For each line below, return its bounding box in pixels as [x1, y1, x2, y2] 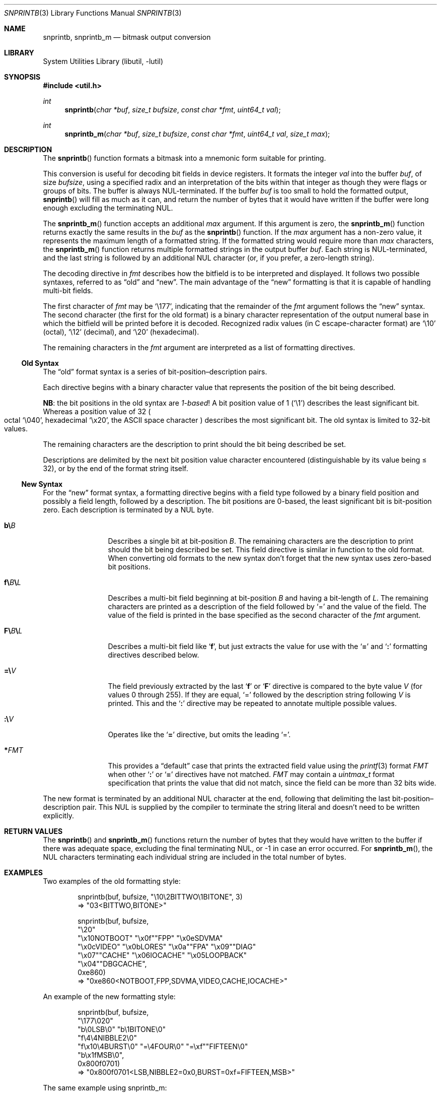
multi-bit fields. [43, 286, 93, 295]
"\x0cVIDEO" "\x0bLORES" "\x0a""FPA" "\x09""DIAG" [78, 942, 256, 951]
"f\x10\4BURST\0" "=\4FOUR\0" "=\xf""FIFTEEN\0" [78, 1042, 248, 1051]
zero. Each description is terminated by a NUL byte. [43, 505, 214, 514]
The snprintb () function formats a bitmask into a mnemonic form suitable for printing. [43, 154, 326, 162]
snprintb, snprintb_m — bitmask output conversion [43, 33, 211, 41]
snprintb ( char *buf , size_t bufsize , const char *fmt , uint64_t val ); [64, 105, 281, 114]
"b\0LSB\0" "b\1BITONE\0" [78, 1025, 166, 1034]
